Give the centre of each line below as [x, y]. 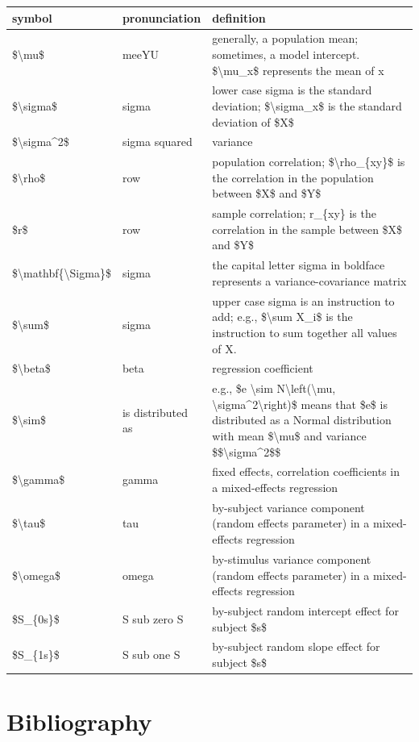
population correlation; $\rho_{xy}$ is [309, 162]
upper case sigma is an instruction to [303, 300]
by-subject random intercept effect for [305, 610]
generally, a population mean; [285, 38]
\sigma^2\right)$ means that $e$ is [300, 404]
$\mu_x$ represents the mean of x [298, 70]
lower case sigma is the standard [292, 90]
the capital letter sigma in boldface [299, 265]
